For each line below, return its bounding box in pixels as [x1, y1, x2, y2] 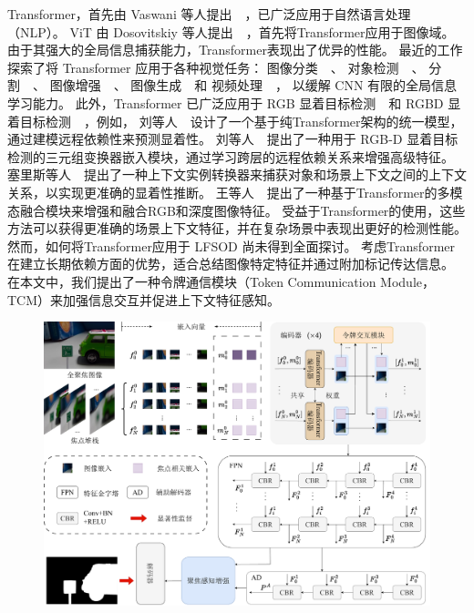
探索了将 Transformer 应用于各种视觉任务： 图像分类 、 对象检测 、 [7, 57, 425, 77]
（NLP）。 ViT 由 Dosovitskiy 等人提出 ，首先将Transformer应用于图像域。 [7, 22, 455, 41]
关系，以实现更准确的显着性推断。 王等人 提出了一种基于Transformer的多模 [7, 182, 463, 201]
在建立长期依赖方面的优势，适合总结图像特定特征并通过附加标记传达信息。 [7, 254, 454, 273]
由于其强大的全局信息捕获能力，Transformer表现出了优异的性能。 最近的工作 [7, 40, 463, 59]
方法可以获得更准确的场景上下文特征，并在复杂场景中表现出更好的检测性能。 [7, 219, 467, 238]
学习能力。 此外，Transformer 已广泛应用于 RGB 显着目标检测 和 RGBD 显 [7, 93, 461, 112]
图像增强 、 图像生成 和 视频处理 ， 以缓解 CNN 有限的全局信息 [49, 76, 458, 95]
